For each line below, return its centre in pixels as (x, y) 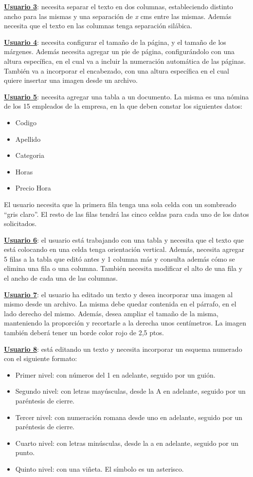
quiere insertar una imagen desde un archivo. (71, 80)
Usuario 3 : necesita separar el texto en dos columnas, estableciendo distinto (118, 6)
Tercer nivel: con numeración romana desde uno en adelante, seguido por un (129, 417)
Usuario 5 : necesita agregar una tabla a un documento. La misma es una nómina (126, 96)
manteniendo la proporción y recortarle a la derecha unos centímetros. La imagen (125, 323)
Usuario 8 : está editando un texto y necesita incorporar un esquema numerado (123, 349)
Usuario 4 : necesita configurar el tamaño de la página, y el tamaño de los (115, 42)
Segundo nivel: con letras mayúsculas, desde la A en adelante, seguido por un (130, 391)
